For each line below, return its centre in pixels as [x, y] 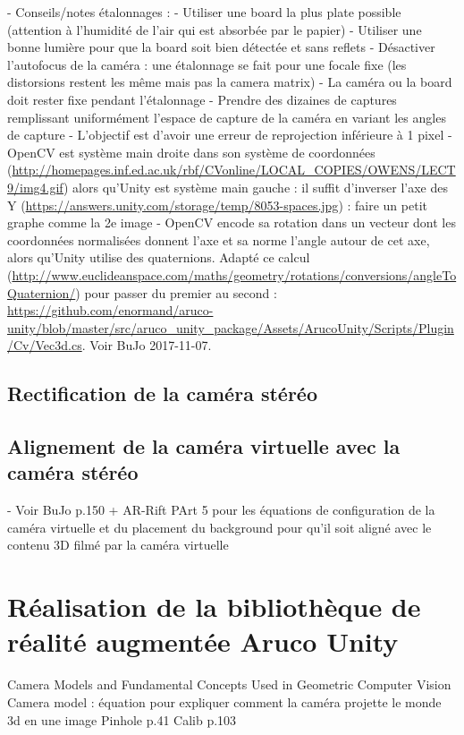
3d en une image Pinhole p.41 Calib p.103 [122, 719]
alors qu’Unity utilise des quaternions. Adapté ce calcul [159, 257]
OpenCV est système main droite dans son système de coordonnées [191, 152]
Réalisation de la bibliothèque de [214, 607]
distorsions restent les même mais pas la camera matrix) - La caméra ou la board [230, 82]
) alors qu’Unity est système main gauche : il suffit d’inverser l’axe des [256, 187]
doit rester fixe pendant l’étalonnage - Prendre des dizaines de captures [202, 99]
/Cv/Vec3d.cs [45, 345]
